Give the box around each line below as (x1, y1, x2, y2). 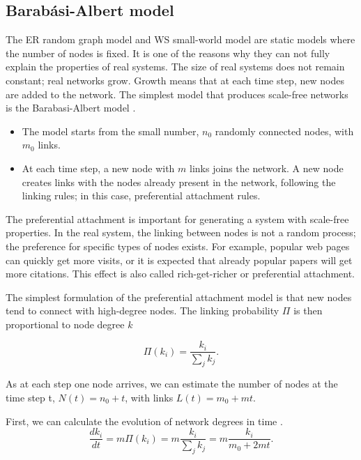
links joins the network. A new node (190, 160, 344, 175)
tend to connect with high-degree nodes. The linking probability (6, 303, 279, 318)
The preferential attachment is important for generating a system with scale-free (6, 211, 349, 226)
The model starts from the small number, (22, 123, 199, 138)
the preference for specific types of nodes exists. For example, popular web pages (6, 238, 350, 253)
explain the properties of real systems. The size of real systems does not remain (6, 59, 345, 74)
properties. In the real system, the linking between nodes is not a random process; (6, 225, 356, 240)
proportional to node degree (6, 316, 125, 331)
